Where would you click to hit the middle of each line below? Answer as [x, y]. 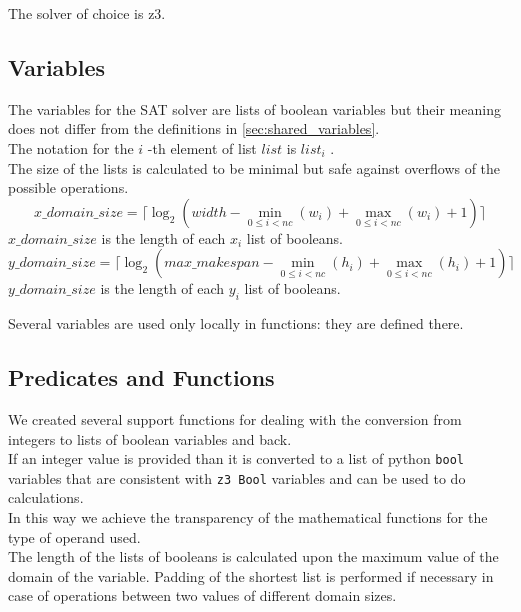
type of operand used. [74, 536]
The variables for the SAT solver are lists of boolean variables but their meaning [254, 108]
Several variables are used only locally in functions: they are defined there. [236, 323]
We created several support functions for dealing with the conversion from [235, 418]
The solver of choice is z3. [87, 13]
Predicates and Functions [141, 377]
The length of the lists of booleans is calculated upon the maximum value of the [253, 556]
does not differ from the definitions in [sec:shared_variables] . [194, 128]
